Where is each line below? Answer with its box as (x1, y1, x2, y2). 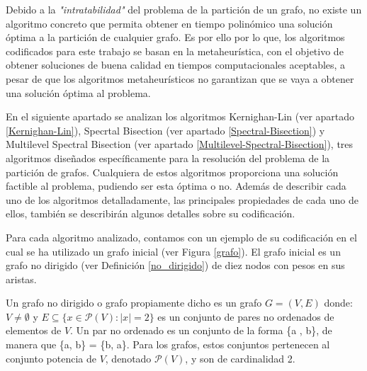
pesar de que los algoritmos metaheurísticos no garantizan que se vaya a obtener (6, 71, 354, 86)
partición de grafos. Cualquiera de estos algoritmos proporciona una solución (6, 164, 339, 179)
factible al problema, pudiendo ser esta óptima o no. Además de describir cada (6, 178, 346, 193)
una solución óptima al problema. (6, 85, 151, 100)
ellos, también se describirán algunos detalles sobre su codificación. (6, 206, 295, 221)
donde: (324, 295, 353, 310)
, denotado (105, 350, 152, 365)
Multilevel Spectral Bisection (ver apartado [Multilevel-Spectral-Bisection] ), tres (6, 137, 354, 152)
